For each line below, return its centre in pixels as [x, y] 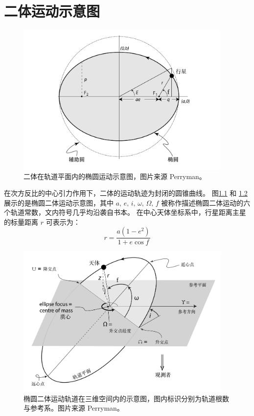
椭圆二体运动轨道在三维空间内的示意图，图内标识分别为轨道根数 [126, 398]
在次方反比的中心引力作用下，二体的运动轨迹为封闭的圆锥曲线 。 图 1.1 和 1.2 [126, 193]
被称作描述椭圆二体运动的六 [206, 202]
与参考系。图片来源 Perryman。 [74, 408]
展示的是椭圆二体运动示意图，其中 [59, 202]
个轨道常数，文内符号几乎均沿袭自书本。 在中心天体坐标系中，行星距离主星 [125, 212]
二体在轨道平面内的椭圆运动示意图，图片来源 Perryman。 [115, 176]
